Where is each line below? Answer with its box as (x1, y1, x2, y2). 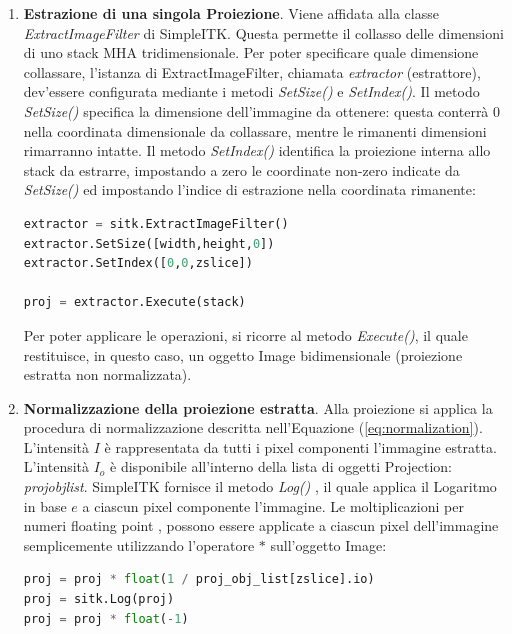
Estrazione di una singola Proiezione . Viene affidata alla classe (23, 3, 439, 23)
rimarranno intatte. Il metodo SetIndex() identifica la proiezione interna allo (23, 140, 491, 161)
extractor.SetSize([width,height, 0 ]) (23, 236, 275, 251)
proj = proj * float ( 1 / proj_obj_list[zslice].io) (23, 572, 375, 587)
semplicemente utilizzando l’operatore (23, 534, 255, 555)
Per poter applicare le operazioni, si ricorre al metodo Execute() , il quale (23, 324, 468, 345)
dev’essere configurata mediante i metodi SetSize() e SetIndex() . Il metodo (23, 81, 480, 102)
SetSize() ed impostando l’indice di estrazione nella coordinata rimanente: (23, 179, 476, 200)
